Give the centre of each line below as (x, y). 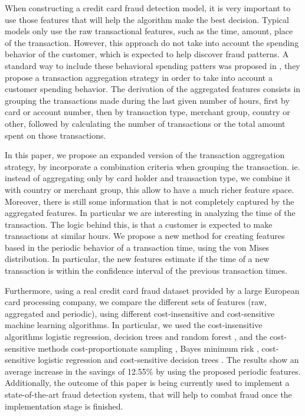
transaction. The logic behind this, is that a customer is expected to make (139, 224)
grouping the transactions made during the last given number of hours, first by (147, 100)
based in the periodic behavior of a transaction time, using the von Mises (137, 247)
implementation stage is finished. (64, 406)
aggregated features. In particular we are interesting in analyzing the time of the (150, 213)
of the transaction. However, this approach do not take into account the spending (152, 42)
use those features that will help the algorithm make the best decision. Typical (147, 19)
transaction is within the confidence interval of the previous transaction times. (146, 271)
